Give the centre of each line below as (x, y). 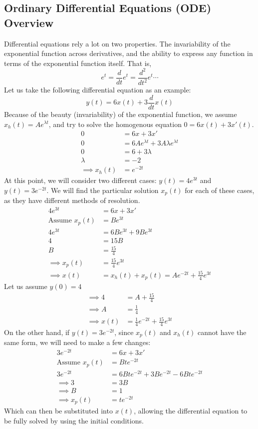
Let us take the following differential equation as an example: (98, 90)
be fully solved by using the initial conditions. (74, 421)
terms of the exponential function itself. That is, (78, 63)
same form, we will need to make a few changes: (77, 342)
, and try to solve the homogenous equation (115, 124)
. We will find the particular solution (103, 190)
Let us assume (26, 286)
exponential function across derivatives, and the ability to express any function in (129, 53)
